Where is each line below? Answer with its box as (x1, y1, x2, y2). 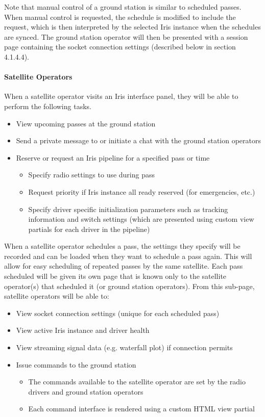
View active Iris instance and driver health (16, 325, 150, 335)
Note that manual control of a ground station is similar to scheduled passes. (4, 2, 242, 12)
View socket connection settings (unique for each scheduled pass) (16, 307, 220, 318)
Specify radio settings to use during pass (28, 169, 155, 180)
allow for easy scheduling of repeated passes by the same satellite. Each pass (4, 260, 243, 271)
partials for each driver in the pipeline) (28, 223, 150, 234)
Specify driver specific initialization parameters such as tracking (28, 203, 228, 214)
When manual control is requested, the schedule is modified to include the (4, 11, 236, 22)
